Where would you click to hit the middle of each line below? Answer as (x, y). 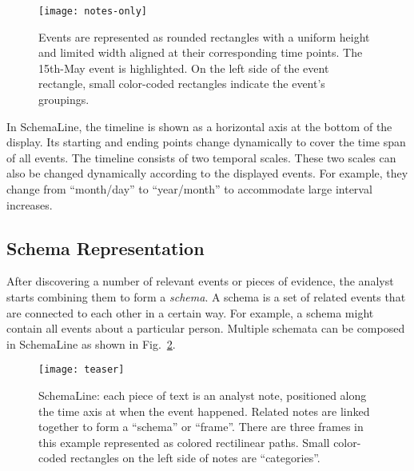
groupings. (64, 100)
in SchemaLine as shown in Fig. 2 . (91, 343)
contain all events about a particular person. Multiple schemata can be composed (206, 328)
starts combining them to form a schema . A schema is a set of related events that (206, 296)
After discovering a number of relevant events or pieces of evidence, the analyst (200, 281)
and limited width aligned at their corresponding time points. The (201, 52)
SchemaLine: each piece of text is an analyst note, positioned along (203, 395)
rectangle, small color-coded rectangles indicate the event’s (182, 84)
